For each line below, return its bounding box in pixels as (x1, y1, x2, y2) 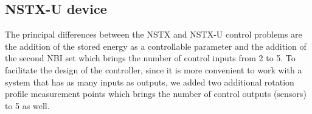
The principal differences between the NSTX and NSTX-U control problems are (5, 28, 302, 41)
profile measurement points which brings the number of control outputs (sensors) (5, 87, 307, 100)
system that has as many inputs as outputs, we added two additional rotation (5, 75, 294, 88)
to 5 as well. (5, 99, 50, 112)
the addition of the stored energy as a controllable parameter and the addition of (5, 39, 307, 52)
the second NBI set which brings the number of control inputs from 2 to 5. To (5, 52, 296, 64)
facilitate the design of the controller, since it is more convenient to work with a (5, 63, 302, 76)
